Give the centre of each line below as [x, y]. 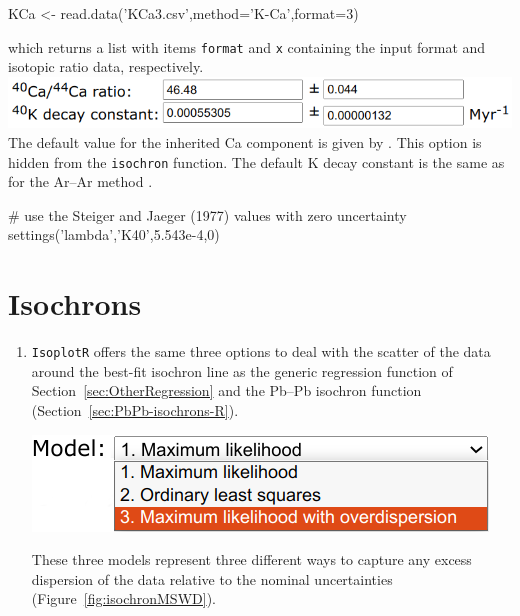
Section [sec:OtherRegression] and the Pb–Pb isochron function [226, 390]
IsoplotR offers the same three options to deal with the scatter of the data [261, 351]
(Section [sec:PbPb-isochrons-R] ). [135, 410]
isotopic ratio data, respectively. [106, 66]
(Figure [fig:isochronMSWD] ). [123, 598]
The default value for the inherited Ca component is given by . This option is [245, 142]
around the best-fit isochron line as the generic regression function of [242, 370]
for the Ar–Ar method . [80, 181]
